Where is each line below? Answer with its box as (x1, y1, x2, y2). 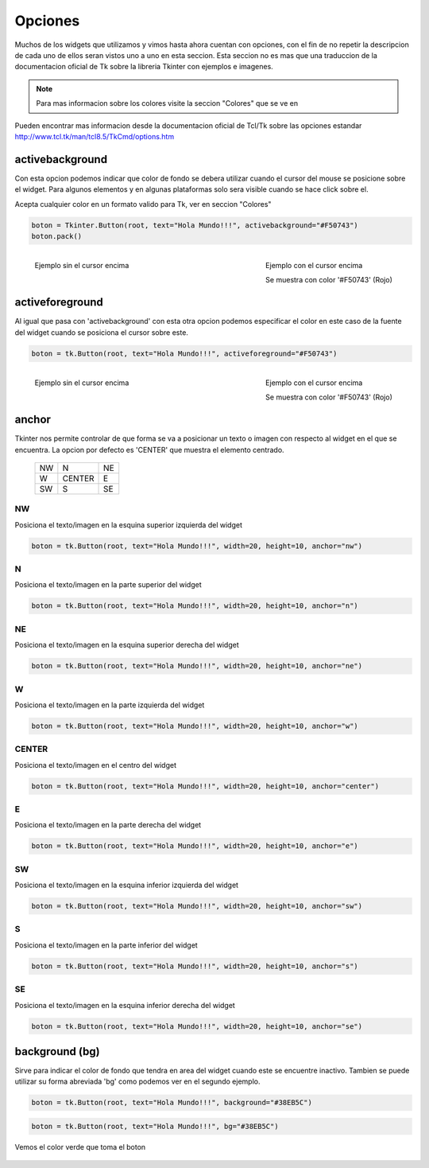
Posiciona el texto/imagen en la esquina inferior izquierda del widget (14, 880, 238, 890)
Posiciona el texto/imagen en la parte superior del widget (14, 580, 202, 590)
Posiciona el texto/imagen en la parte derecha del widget (14, 820, 202, 830)
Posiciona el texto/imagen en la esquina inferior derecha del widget (14, 1000, 236, 1010)
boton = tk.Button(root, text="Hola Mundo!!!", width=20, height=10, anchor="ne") (31, 661, 363, 671)
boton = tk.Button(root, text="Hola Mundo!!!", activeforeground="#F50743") (31, 348, 338, 358)
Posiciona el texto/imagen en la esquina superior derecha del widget (14, 640, 239, 650)
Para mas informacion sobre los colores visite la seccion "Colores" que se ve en (36, 99, 298, 108)
